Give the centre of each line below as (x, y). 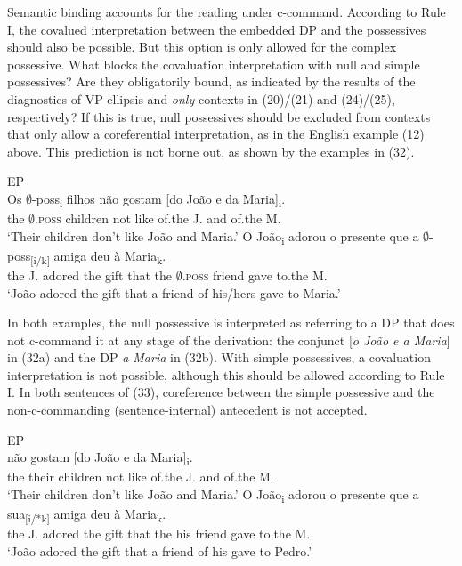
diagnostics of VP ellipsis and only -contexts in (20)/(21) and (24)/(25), (201, 98)
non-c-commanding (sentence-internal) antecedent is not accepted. (187, 410)
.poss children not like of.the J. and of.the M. (158, 218)
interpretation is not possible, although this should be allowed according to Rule (226, 374)
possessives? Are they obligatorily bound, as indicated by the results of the (211, 81)
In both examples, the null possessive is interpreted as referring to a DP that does (231, 323)
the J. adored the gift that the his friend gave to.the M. (159, 534)
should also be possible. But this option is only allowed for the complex (202, 47)
